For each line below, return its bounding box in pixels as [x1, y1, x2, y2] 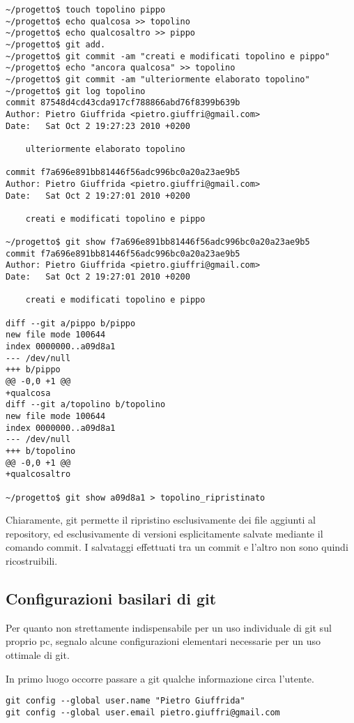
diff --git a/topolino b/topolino [6, 399, 166, 410]
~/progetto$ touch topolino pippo [6, 5, 166, 15]
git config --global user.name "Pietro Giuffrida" [6, 696, 245, 706]
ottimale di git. [6, 647, 70, 662]
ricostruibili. [6, 554, 58, 568]
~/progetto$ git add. [6, 39, 106, 50]
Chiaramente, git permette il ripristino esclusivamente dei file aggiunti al [6, 512, 316, 527]
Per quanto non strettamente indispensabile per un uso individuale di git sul [6, 620, 332, 634]
